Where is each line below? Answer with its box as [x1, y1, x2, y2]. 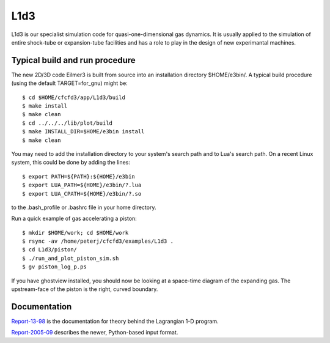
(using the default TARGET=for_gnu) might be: [11, 79, 128, 87]
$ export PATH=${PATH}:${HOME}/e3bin [22, 173, 136, 180]
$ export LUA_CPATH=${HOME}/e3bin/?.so [22, 190, 142, 197]
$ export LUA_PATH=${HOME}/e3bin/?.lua [22, 182, 142, 189]
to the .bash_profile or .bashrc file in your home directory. [11, 204, 156, 211]
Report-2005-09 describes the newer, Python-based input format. [11, 329, 178, 336]
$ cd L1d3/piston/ [22, 246, 78, 253]
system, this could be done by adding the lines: [11, 159, 131, 166]
